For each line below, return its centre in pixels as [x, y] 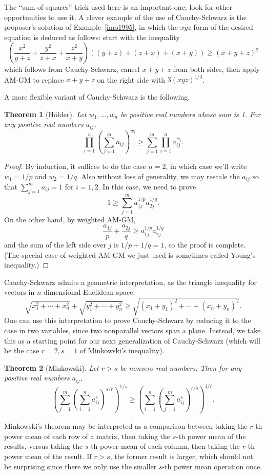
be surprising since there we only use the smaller [80, 466]
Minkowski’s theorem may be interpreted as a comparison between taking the [126, 426]
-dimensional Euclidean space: [88, 292]
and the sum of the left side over [55, 244]
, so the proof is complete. [205, 244]
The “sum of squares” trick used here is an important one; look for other [118, 7]
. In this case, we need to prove [147, 186]
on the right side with [131, 79]
